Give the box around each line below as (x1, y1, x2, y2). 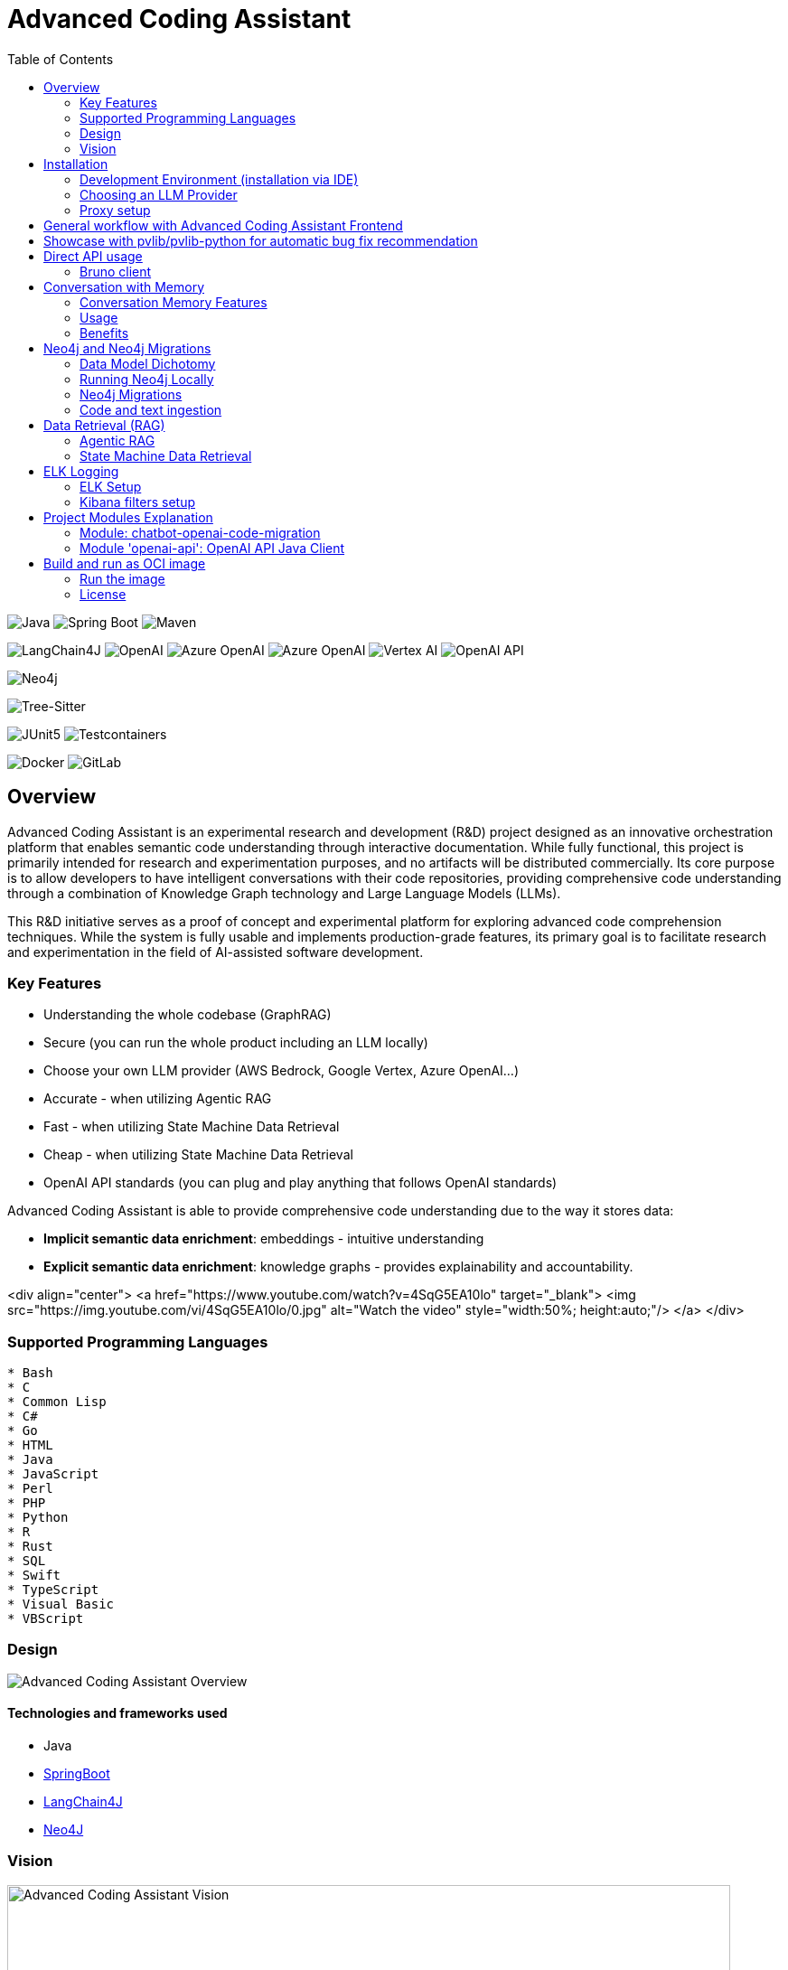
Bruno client (80, 263, 152, 279)
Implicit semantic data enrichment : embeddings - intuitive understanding (43, 1231, 484, 1247)
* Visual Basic (7, 1597, 115, 1612)
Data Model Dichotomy (80, 355, 216, 371)
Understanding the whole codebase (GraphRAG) (43, 1007, 332, 1023)
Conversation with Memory (43, 278, 205, 295)
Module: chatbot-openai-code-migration (80, 524, 321, 540)
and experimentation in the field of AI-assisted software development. (7, 943, 424, 960)
